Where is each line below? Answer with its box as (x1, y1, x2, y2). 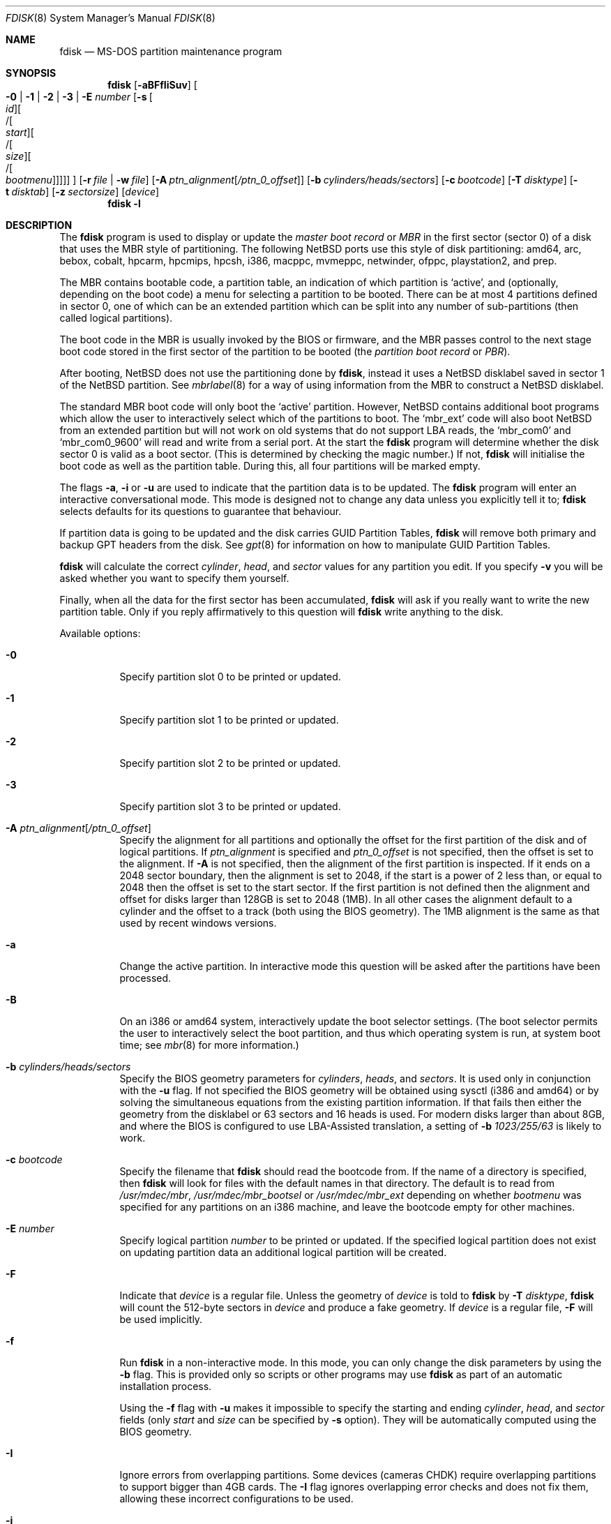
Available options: (59, 627, 141, 639)
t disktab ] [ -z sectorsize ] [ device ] (6, 186, 160, 197)
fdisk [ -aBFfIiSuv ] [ (107, 79, 197, 91)
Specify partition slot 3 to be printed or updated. (119, 800, 341, 812)
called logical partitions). (59, 312, 173, 324)
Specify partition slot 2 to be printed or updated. (119, 757, 341, 769)
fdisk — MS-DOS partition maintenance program (59, 45, 282, 57)
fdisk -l (107, 197, 141, 209)
